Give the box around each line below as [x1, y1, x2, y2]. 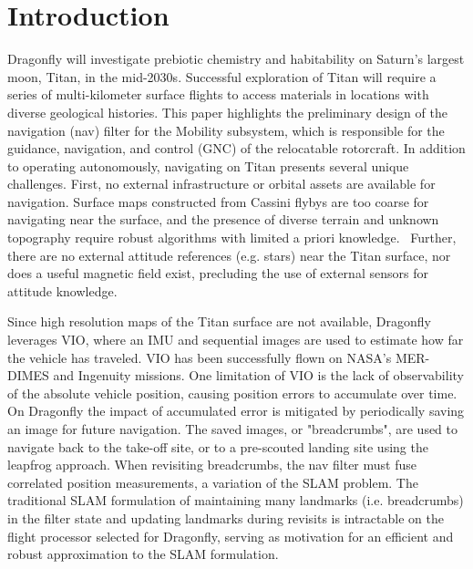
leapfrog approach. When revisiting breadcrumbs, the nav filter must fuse [7, 455, 416, 474]
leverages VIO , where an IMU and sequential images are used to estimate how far [7, 330, 464, 349]
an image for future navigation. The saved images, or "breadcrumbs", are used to [7, 419, 458, 438]
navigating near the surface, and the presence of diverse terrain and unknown [7, 210, 439, 229]
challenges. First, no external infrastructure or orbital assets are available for [7, 174, 436, 193]
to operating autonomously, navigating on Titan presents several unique [7, 156, 409, 175]
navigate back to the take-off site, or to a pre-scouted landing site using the [7, 437, 428, 456]
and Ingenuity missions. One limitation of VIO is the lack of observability [53, 366, 464, 385]
